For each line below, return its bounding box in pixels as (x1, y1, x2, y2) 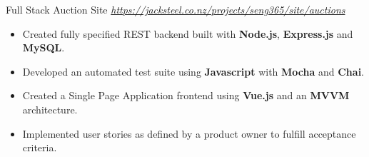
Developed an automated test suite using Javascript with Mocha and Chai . (22, 64, 365, 78)
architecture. (22, 101, 78, 116)
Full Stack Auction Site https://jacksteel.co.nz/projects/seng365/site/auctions (6, 2, 345, 16)
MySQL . (22, 40, 65, 55)
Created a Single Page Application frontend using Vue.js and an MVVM (22, 88, 350, 103)
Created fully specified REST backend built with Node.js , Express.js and (22, 26, 353, 41)
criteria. (22, 140, 57, 155)
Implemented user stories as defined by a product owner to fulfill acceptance (22, 126, 356, 141)
